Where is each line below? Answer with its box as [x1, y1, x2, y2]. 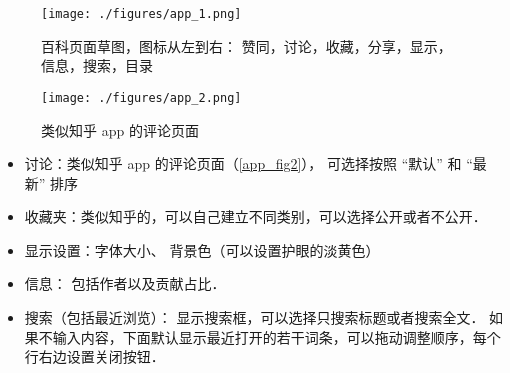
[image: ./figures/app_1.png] [41, 7, 242, 21]
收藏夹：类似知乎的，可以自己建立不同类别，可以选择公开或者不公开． [24, 206, 487, 227]
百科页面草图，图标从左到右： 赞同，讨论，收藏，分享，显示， [41, 35, 452, 56]
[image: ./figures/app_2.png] [41, 90, 242, 105]
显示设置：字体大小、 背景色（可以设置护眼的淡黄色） [24, 239, 380, 260]
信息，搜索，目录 [41, 55, 153, 76]
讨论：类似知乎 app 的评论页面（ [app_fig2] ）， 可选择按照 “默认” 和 [24, 153, 462, 174]
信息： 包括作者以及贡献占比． [24, 273, 226, 294]
